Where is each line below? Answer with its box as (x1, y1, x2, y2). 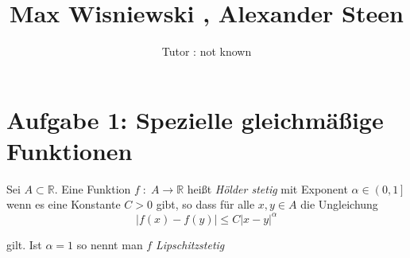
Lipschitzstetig (155, 236, 225, 252)
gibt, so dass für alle (156, 196, 255, 213)
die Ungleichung (300, 196, 378, 213)
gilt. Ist (6, 236, 42, 252)
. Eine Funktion (54, 180, 131, 197)
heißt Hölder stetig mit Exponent (187, 180, 348, 197)
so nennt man (76, 236, 143, 252)
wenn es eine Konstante (6, 196, 121, 213)
